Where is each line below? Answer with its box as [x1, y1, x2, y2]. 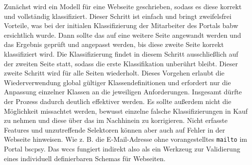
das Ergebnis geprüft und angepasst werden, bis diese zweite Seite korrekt [4, 39, 224, 49]
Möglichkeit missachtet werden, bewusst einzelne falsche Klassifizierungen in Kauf [4, 105, 248, 116]
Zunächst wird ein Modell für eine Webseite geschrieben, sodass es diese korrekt [4, 1, 242, 11]
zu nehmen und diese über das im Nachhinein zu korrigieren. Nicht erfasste [4, 115, 228, 125]
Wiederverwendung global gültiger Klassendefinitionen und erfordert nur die [4, 77, 231, 87]
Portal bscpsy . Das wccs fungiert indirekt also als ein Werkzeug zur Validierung [4, 143, 240, 153]
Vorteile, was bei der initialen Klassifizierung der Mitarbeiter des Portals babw [4, 20, 238, 30]
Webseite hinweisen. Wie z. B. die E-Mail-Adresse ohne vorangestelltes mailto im [4, 134, 247, 144]
